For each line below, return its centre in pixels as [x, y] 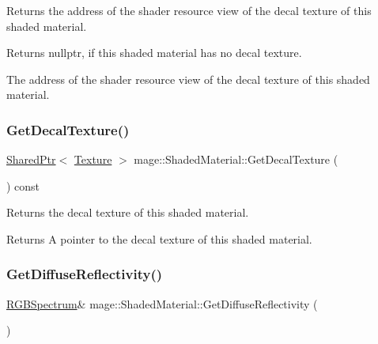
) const [23, 185]
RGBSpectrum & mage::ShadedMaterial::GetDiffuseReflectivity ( [162, 303]
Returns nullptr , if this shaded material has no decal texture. [154, 53]
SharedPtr [31, 159]
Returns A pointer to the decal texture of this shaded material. [159, 238]
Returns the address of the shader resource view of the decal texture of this [189, 10]
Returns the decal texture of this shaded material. [128, 212]
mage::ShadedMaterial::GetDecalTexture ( [236, 159]
